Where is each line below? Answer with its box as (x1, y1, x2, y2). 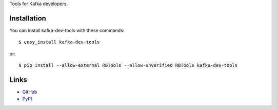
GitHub (22, 89, 37, 95)
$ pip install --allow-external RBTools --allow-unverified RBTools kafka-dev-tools (18, 63, 238, 68)
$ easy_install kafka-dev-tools (18, 39, 100, 45)
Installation (9, 14, 46, 22)
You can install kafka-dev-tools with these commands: (9, 27, 125, 33)
